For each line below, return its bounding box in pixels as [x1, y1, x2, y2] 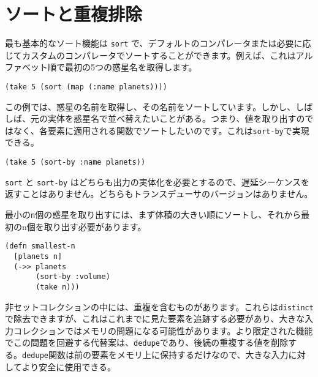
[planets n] [13, 252, 62, 261]
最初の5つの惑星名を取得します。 [64, 61, 197, 73]
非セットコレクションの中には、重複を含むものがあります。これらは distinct [5, 300, 314, 313]
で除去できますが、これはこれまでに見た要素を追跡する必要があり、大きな [5, 312, 305, 325]
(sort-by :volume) [36, 272, 110, 282]
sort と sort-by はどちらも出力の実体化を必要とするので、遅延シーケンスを [5, 175, 310, 188]
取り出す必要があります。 [44, 220, 146, 233]
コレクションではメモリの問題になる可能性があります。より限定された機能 [13, 324, 313, 337]
